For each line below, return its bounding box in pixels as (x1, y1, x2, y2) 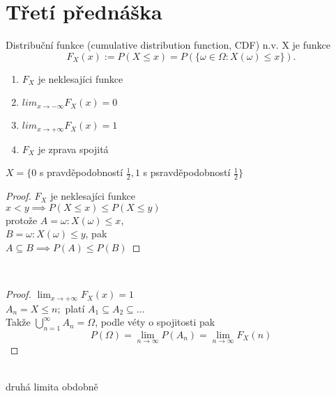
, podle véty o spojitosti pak (95, 315, 215, 329)
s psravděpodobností (143, 165, 231, 180)
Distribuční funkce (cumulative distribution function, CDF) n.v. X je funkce (6, 38, 331, 52)
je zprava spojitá (38, 141, 109, 156)
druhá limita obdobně (6, 379, 98, 394)
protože (6, 212, 38, 227)
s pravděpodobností (39, 165, 123, 180)
